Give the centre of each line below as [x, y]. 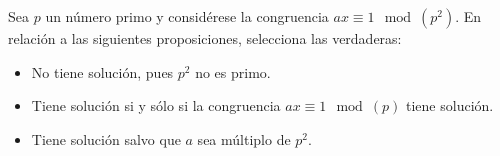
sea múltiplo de [244, 138]
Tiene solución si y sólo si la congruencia [156, 105]
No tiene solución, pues [102, 71]
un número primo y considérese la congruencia [187, 16]
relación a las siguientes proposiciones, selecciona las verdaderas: [205, 38]
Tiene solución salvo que [106, 138]
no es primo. [233, 71]
